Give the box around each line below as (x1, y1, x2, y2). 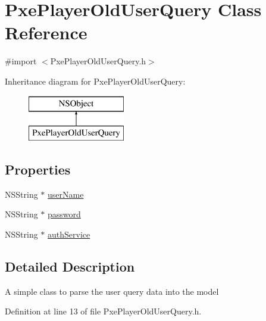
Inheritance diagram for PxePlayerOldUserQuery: (5, 74, 186, 87)
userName (48, 188, 84, 200)
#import (5, 55, 37, 67)
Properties (5, 160, 71, 179)
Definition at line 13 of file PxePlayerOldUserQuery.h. (5, 305, 202, 317)
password (48, 208, 81, 220)
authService (48, 228, 90, 241)
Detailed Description (5, 257, 135, 276)
